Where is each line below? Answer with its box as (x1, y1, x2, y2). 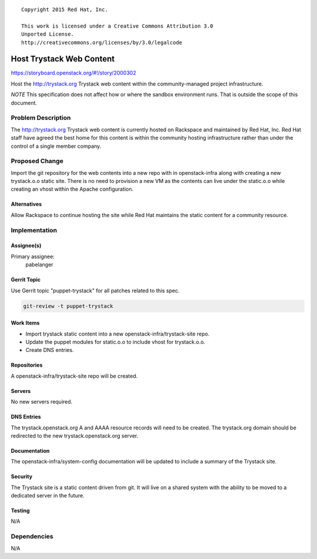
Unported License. (21, 31, 75, 38)
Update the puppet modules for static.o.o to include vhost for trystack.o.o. (25, 338, 205, 345)
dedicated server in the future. (11, 492, 85, 499)
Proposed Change (11, 157, 64, 165)
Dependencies (11, 533, 54, 541)
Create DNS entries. (25, 347, 74, 354)
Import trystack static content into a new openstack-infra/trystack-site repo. (25, 330, 210, 337)
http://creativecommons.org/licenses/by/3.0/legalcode (21, 39, 183, 46)
